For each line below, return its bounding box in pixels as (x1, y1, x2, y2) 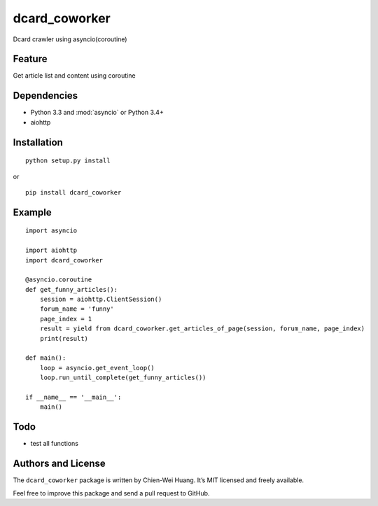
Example (13, 206, 52, 218)
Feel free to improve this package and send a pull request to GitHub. (13, 489, 210, 497)
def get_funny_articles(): (25, 286, 118, 293)
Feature (13, 53, 48, 65)
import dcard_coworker (25, 256, 104, 264)
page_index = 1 (39, 315, 92, 323)
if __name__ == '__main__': (25, 393, 122, 401)
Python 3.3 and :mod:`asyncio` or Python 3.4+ (30, 108, 164, 117)
